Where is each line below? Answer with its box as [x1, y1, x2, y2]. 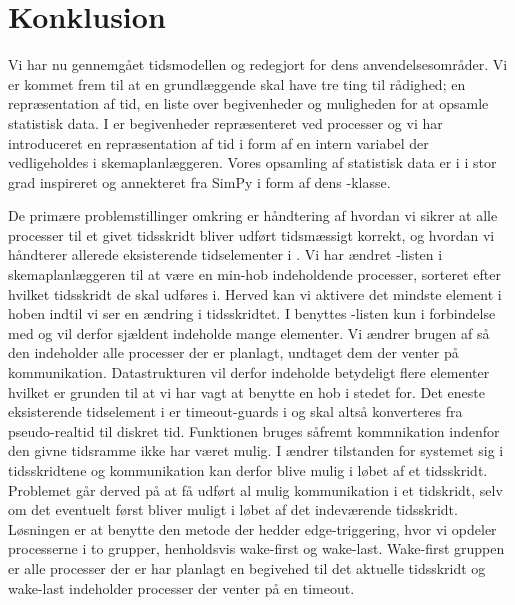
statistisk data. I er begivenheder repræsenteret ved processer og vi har [8, 112, 443, 133]
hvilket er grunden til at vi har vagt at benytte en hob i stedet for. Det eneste [8, 381, 485, 402]
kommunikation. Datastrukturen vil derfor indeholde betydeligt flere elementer [8, 362, 490, 383]
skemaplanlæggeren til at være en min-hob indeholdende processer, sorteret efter [8, 264, 501, 285]
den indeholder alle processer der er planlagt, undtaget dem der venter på [8, 342, 459, 363]
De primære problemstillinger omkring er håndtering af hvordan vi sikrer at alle [8, 205, 498, 226]
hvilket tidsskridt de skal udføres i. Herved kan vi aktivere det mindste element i [8, 283, 502, 304]
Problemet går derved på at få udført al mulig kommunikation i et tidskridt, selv [8, 479, 503, 500]
